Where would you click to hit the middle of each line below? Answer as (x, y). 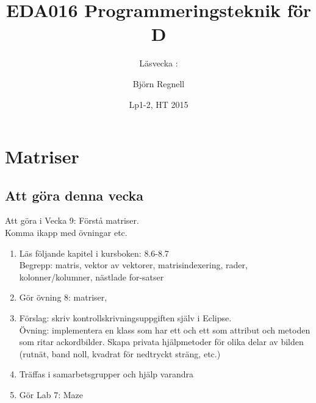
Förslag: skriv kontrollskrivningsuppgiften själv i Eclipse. (125, 318)
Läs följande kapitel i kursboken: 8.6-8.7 (94, 253)
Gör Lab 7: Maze (51, 395)
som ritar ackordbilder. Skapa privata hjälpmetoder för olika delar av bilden (161, 342)
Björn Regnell (159, 83)
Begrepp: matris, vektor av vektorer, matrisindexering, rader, (133, 265)
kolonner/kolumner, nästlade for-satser (92, 276)
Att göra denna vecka (74, 195)
